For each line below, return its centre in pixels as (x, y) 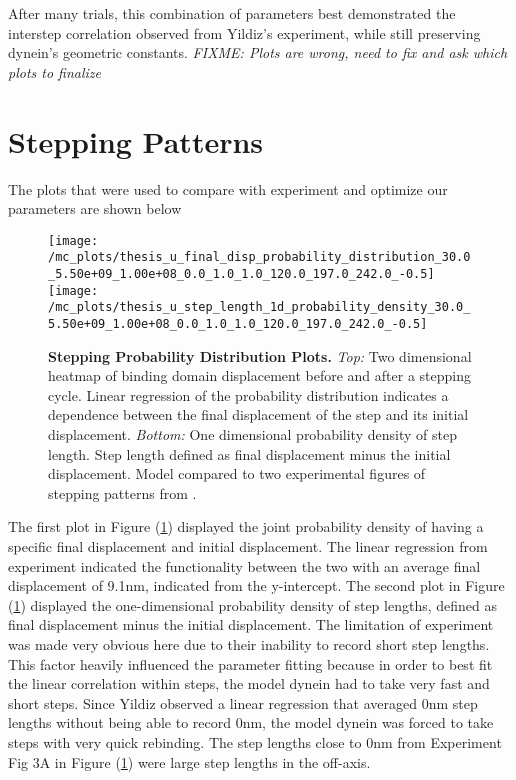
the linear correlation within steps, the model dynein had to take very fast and (249, 683)
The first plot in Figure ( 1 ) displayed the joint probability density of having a (246, 526)
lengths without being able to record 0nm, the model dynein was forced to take (251, 722)
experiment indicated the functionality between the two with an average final (244, 565)
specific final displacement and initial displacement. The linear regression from (248, 545)
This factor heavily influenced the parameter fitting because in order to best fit (250, 663)
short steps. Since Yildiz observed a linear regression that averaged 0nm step (243, 702)
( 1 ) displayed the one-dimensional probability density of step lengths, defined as (252, 604)
